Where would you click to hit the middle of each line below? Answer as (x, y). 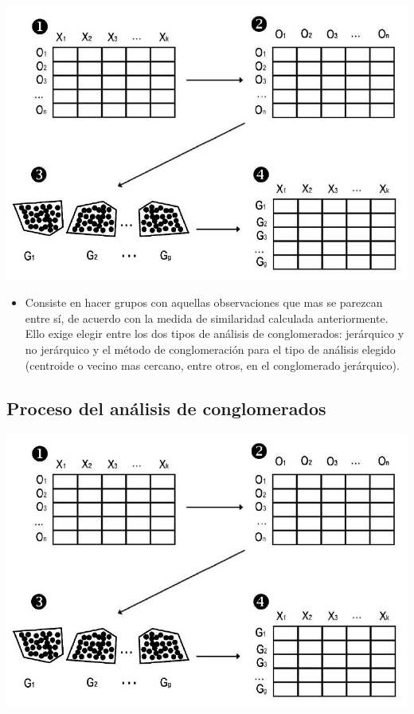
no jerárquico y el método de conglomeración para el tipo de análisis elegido (210, 349)
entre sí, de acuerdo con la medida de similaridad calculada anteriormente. (207, 318)
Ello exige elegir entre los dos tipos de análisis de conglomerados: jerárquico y (215, 333)
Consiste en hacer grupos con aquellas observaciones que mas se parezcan (204, 302)
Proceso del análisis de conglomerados (166, 408)
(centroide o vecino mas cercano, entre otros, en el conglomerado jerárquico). (212, 365)
